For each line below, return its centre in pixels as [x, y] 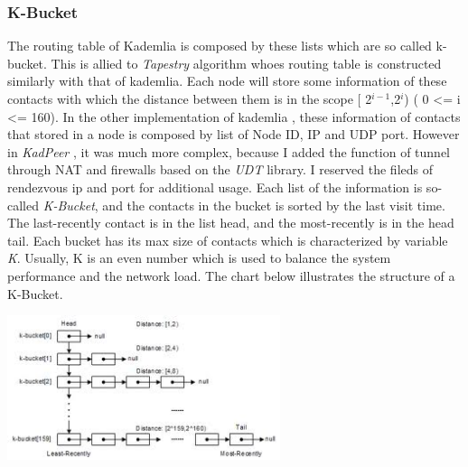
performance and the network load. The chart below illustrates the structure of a [231, 275]
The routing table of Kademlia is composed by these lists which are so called [220, 46]
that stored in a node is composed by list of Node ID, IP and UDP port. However [234, 134]
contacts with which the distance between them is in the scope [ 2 [190, 98]
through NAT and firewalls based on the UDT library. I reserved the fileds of [220, 169]
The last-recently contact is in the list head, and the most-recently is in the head [231, 223]
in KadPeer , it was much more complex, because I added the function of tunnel [229, 151]
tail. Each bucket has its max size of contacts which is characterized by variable [228, 240]
